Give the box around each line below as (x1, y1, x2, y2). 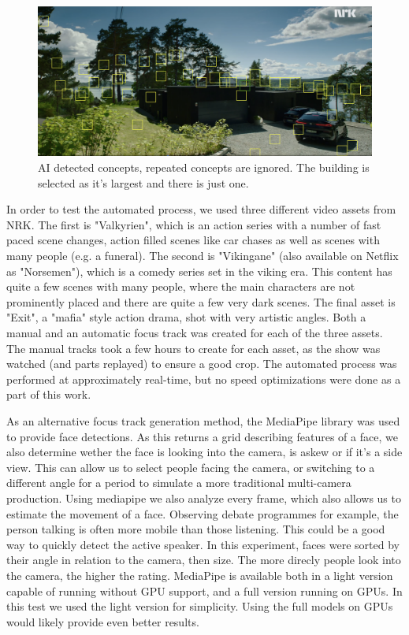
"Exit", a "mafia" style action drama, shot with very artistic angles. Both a (6, 309, 366, 325)
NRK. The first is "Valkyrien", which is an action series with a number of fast (6, 216, 381, 232)
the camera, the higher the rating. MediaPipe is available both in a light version (6, 566, 393, 583)
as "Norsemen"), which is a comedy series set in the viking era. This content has (6, 262, 392, 279)
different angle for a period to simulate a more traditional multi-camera (6, 474, 351, 491)
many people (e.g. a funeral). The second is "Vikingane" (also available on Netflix (6, 247, 399, 264)
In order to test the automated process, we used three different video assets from (6, 201, 396, 217)
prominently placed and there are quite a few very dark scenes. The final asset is (6, 293, 396, 310)
